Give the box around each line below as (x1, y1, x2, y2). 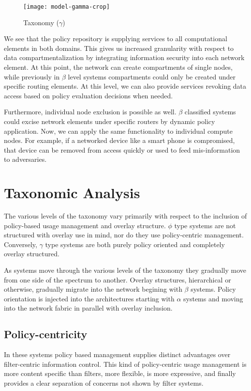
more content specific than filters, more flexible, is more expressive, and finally (4, 368, 236, 378)
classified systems (184, 107, 236, 117)
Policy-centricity (4, 327, 88, 342)
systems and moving (183, 293, 243, 303)
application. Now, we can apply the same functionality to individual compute (4, 125, 233, 136)
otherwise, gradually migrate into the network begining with (4, 284, 182, 294)
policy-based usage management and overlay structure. (4, 220, 166, 230)
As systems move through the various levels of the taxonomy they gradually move (4, 265, 247, 275)
